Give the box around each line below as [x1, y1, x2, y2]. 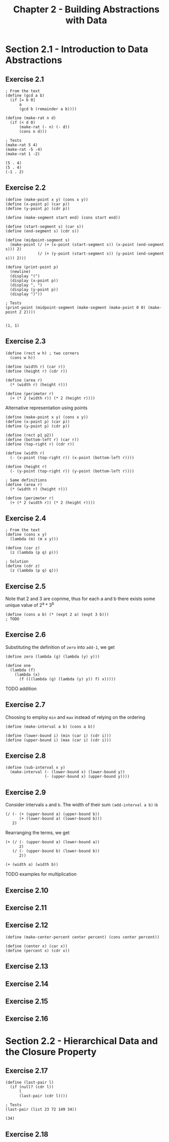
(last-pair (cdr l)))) [18, 1094, 68, 1099]
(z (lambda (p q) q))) [10, 568, 59, 573]
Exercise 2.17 [5, 1066, 48, 1075]
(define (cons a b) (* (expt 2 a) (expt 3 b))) [5, 612, 109, 617]
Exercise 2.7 [5, 700, 46, 709]
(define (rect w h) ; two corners [5, 351, 80, 356]
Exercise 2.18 [5, 1130, 49, 1138]
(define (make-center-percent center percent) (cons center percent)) [5, 934, 160, 939]
